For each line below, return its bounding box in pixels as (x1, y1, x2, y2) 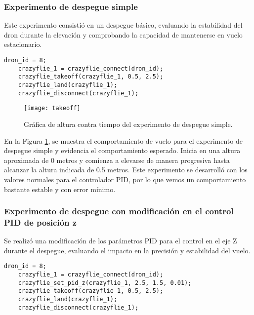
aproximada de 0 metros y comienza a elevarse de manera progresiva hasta (4, 155, 230, 165)
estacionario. (4, 39, 42, 49)
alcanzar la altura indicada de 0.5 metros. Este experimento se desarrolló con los (4, 164, 248, 175)
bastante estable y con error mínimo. (4, 184, 116, 194)
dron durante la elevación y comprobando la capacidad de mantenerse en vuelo (4, 29, 243, 39)
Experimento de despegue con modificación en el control (4, 205, 234, 217)
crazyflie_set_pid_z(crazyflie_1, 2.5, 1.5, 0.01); (18, 279, 192, 286)
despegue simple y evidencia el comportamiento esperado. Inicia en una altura (4, 145, 241, 156)
